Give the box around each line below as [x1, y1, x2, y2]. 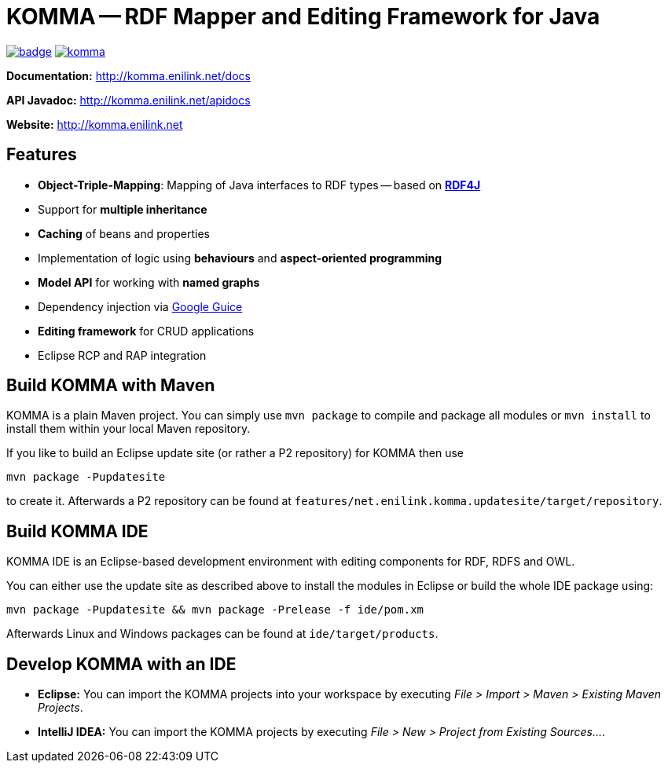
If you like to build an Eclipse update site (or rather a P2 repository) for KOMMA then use [6, 446, 464, 460]
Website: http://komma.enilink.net [6, 117, 183, 131]
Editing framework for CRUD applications [38, 324, 255, 338]
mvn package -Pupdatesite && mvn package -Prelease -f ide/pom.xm [6, 603, 424, 617]
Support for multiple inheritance [38, 202, 207, 216]
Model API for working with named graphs [38, 275, 260, 289]
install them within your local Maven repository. [6, 422, 251, 436]
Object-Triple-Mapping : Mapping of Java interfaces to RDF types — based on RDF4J [38, 178, 481, 192]
